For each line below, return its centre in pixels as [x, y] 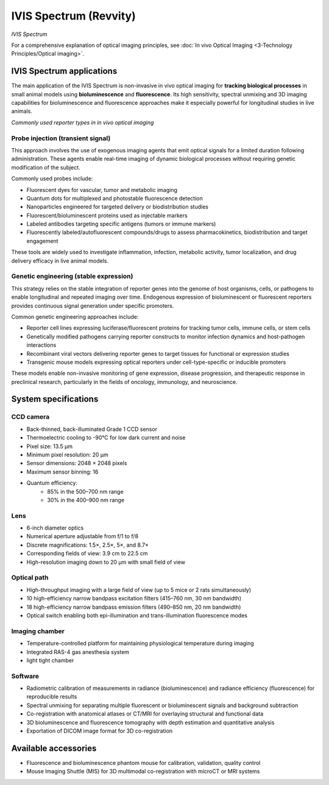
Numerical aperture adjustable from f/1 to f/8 [83, 536]
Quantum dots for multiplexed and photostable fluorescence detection [115, 198]
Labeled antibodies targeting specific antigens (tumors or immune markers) [121, 224]
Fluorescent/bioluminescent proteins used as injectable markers [107, 215]
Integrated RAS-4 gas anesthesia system [78, 652]
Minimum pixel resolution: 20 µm [68, 455]
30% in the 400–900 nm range [86, 500]
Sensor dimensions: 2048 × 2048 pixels [77, 463]
